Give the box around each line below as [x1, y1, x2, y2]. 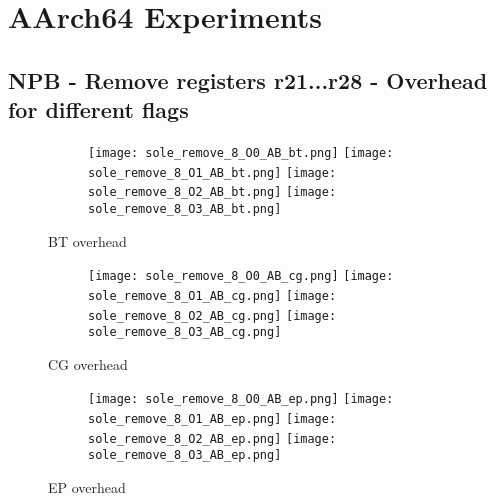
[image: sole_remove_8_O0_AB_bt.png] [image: [88, 145, 394, 160]
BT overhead [48, 230, 127, 251]
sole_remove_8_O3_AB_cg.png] [88, 325, 282, 340]
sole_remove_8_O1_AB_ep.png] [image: [88, 412, 337, 427]
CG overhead [48, 353, 128, 374]
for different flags [8, 94, 189, 125]
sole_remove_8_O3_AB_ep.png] [88, 448, 282, 463]
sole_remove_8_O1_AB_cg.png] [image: [88, 288, 337, 303]
